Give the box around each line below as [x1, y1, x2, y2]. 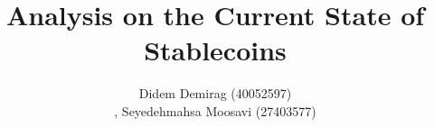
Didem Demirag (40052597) [138, 84, 292, 103]
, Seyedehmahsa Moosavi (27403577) [114, 101, 316, 120]
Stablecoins [144, 32, 287, 68]
